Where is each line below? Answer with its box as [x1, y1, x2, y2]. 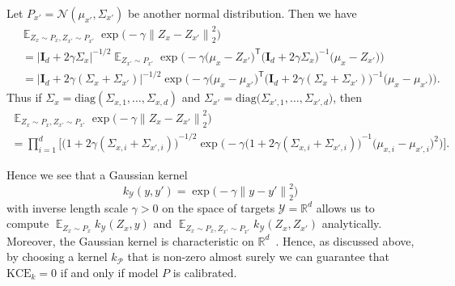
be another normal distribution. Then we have [127, 5, 357, 21]
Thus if [6, 89, 42, 106]
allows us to [316, 199, 375, 216]
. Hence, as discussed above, [275, 232, 415, 249]
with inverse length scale [6, 199, 128, 216]
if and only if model [60, 263, 159, 280]
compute [6, 215, 49, 232]
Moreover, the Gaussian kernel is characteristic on [6, 232, 254, 249]
